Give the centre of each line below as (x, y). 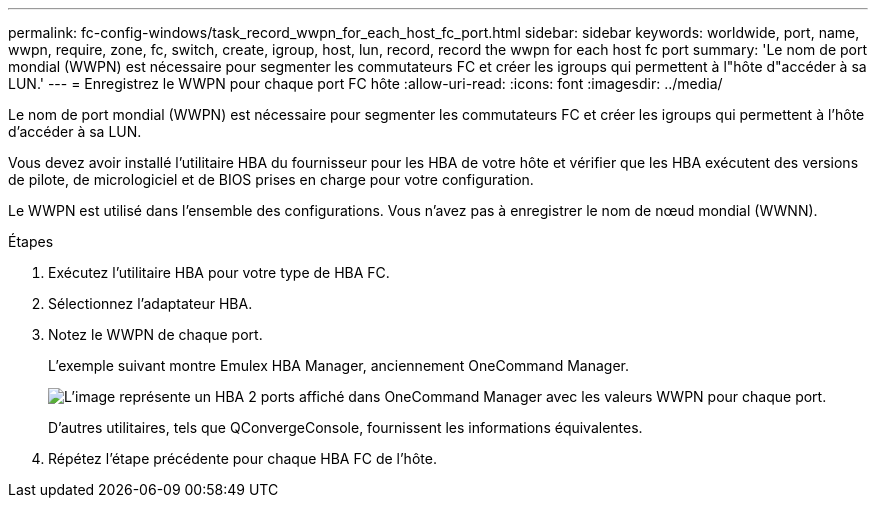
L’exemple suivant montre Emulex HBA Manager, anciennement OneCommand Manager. (339, 365)
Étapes (31, 241)
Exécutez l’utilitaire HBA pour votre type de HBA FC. (219, 272)
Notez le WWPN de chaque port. (155, 334)
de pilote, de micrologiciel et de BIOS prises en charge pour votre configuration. (271, 179)
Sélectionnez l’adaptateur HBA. (150, 303)
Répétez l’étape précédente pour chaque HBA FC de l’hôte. (242, 458)
